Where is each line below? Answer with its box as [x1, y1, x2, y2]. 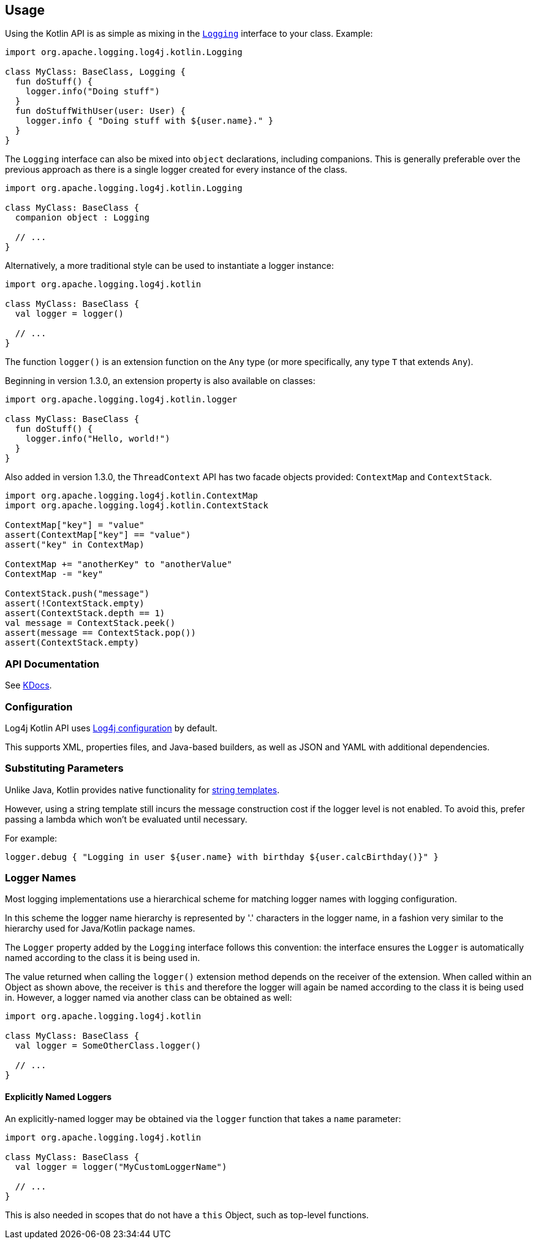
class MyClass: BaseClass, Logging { [5, 67, 186, 77]
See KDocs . [5, 680, 52, 691]
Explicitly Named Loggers [5, 1091, 112, 1103]
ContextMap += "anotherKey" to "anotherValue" [5, 559, 232, 570]
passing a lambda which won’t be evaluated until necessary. [5, 813, 247, 824]
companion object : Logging [15, 213, 150, 223]
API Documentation [5, 657, 100, 670]
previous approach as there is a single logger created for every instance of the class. [5, 164, 347, 175]
